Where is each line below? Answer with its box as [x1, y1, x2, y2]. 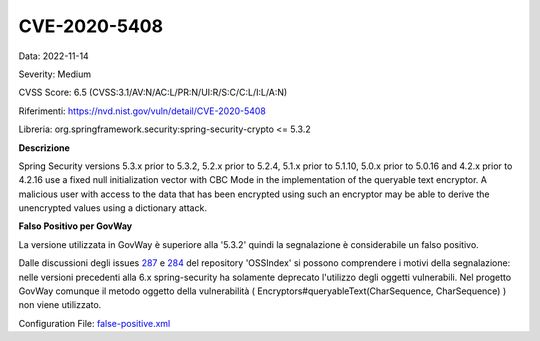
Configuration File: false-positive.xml [18, 317, 171, 329]
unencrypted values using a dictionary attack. [18, 202, 207, 214]
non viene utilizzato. [18, 299, 102, 311]
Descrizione [18, 141, 70, 154]
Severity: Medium [18, 68, 92, 80]
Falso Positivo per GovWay [18, 220, 133, 232]
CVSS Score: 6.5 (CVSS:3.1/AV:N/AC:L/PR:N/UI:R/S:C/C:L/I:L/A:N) [18, 86, 288, 99]
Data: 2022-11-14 [18, 50, 89, 62]
